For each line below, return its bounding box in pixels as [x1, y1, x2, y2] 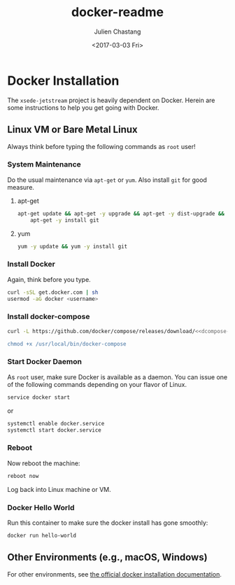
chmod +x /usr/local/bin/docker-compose [7, 340, 127, 347]
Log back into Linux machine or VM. [7, 485, 112, 493]
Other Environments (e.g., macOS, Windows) [7, 551, 208, 563]
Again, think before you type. [7, 275, 91, 283]
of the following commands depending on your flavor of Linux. [7, 380, 187, 388]
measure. [7, 183, 35, 191]
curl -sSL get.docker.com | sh [7, 288, 99, 296]
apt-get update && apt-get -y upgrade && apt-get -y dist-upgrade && [17, 210, 225, 217]
